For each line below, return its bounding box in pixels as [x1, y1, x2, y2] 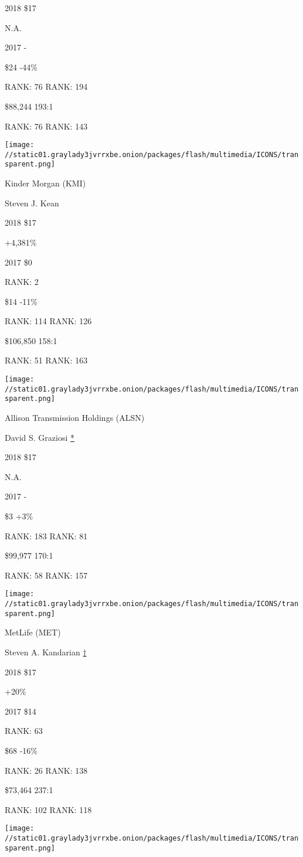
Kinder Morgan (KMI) [5, 177, 86, 189]
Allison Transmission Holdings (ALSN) [5, 412, 145, 424]
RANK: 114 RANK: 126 [5, 315, 92, 327]
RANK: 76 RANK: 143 [5, 120, 88, 132]
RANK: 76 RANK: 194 [5, 80, 88, 93]
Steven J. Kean [5, 196, 59, 209]
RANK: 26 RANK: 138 [5, 764, 88, 776]
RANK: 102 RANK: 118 [5, 803, 92, 815]
